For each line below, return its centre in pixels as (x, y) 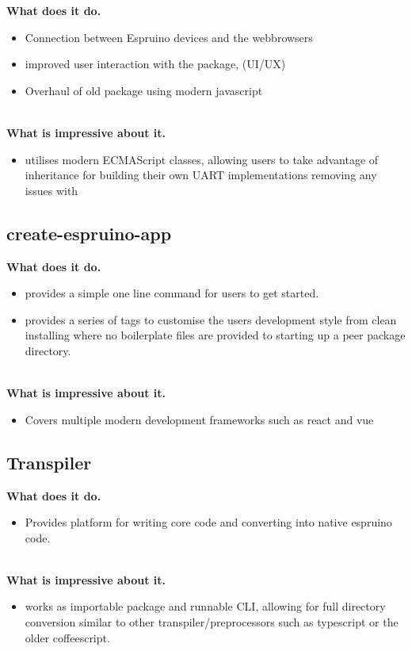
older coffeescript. (67, 637)
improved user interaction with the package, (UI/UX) (155, 64)
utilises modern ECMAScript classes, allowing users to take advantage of (202, 159)
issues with (51, 190)
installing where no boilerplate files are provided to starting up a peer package (215, 335)
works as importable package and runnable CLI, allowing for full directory (205, 606)
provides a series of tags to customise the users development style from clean (211, 319)
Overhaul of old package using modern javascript (144, 90)
